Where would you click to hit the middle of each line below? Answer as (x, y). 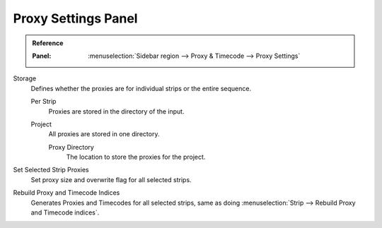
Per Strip (44, 102)
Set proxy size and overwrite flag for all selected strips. (111, 179)
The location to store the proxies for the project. (136, 157)
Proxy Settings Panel (75, 18)
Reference (48, 43)
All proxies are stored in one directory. (104, 134)
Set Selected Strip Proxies (51, 170)
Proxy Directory (71, 147)
